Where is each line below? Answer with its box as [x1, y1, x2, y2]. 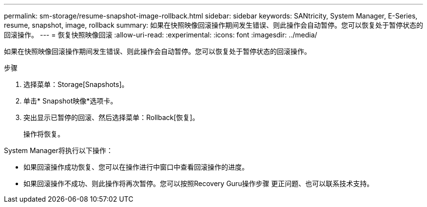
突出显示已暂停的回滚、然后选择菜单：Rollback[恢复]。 [23, 113, 199, 121]
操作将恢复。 [23, 130, 64, 138]
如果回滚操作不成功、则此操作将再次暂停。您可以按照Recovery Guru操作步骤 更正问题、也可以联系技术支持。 [23, 179, 374, 188]
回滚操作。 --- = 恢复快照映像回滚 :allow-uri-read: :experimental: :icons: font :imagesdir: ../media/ [4, 31, 317, 39]
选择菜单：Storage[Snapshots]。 [23, 80, 129, 88]
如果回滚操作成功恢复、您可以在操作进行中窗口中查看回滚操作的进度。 [23, 163, 249, 171]
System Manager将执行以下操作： [4, 146, 113, 155]
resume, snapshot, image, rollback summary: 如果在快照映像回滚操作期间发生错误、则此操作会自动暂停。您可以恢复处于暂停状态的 [4, 21, 423, 29]
